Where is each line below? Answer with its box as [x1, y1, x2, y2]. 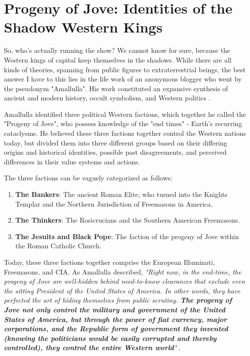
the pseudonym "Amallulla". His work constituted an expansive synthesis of [4, 83, 228, 93]
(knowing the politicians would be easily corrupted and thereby [4, 333, 217, 343]
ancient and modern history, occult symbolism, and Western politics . [4, 93, 211, 103]
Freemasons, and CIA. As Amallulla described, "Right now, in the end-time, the [4, 266, 242, 276]
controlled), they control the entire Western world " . [4, 342, 181, 353]
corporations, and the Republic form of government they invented [4, 324, 228, 334]
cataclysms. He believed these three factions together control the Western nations [4, 128, 246, 138]
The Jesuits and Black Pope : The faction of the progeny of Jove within [15, 231, 239, 241]
